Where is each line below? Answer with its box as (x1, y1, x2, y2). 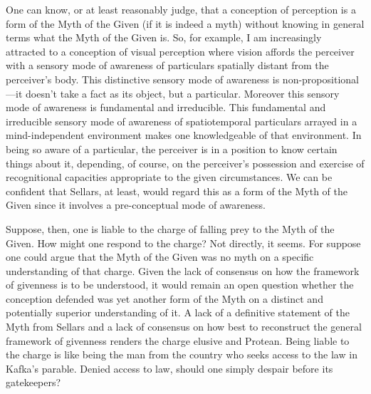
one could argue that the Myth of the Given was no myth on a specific (6, 249, 314, 264)
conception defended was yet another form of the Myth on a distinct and (6, 291, 323, 306)
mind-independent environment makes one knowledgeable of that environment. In (6, 128, 362, 142)
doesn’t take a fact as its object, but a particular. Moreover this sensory (25, 85, 340, 100)
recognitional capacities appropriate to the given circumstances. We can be (6, 170, 333, 185)
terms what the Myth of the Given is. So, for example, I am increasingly (6, 30, 322, 45)
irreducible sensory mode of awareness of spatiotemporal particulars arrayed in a (6, 113, 357, 128)
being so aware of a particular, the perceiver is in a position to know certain (6, 141, 338, 156)
